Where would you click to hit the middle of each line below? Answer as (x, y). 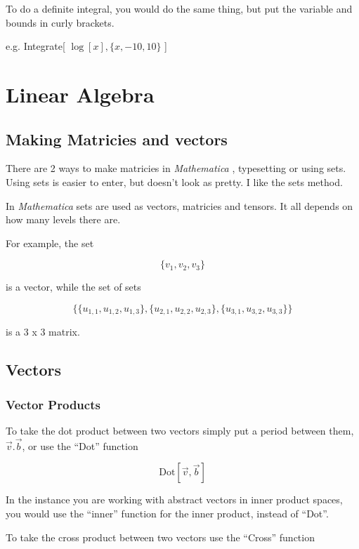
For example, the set (50, 243)
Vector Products (53, 404)
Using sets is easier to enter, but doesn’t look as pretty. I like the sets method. (174, 181)
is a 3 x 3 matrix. (43, 332)
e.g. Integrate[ (35, 46)
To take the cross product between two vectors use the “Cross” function (160, 537)
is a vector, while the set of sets (73, 287)
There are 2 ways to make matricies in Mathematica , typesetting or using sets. (176, 168)
